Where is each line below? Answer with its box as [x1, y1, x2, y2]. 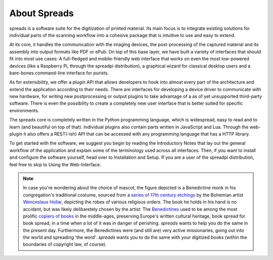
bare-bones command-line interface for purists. [9, 70, 109, 76]
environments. [9, 107, 39, 113]
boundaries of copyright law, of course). [23, 241, 107, 247]
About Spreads [9, 8, 74, 19]
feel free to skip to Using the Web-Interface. [9, 161, 101, 167]
